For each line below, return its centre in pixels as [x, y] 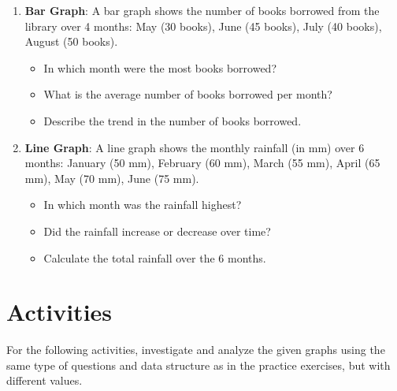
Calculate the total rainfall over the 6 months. [155, 257]
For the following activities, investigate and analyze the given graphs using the [196, 350]
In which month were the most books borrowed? [160, 67]
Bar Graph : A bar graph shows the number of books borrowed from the [202, 10]
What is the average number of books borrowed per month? [188, 94]
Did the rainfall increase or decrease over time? [157, 231]
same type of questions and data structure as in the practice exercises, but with [198, 365]
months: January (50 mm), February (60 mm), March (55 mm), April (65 [202, 163]
